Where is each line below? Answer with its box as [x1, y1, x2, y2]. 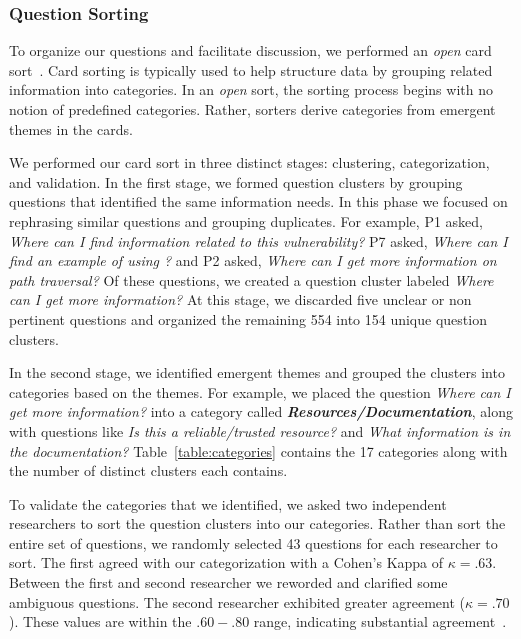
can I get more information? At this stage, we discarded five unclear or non [9, 289, 472, 310]
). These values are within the [9, 611, 192, 632]
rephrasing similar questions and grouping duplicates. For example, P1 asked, [9, 210, 483, 231]
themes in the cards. [9, 118, 133, 139]
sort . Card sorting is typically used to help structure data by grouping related [9, 59, 493, 80]
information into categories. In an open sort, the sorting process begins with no [9, 79, 493, 100]
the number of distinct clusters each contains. [9, 460, 288, 481]
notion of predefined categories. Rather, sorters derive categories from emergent [9, 99, 496, 119]
